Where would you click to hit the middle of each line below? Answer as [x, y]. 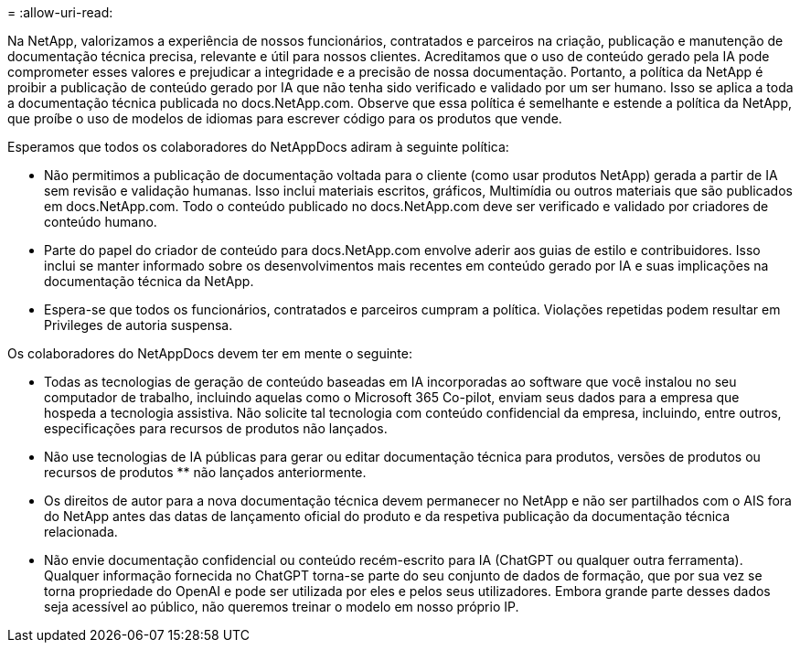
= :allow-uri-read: [60, 12]
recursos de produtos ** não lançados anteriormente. [205, 472]
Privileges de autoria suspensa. [139, 325]
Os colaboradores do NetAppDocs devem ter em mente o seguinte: [210, 353]
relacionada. [81, 532]
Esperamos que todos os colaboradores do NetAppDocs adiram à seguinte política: [258, 147]
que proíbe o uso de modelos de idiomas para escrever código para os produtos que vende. [285, 118]
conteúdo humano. [101, 222]
